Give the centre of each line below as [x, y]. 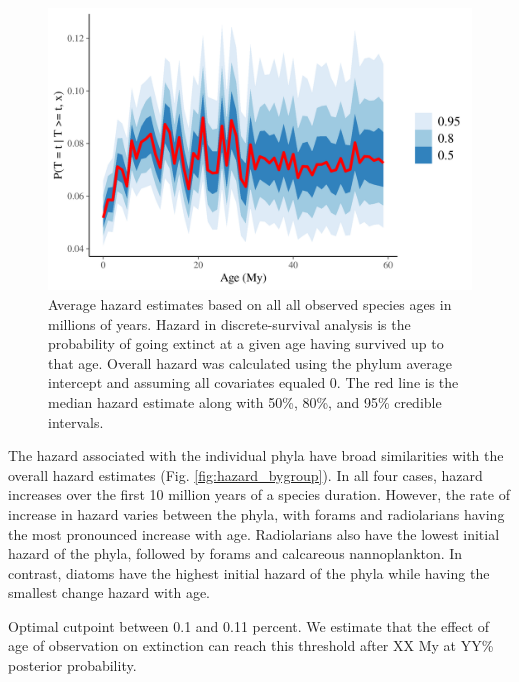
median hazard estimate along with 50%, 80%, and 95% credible [245, 401]
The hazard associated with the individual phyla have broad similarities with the [256, 455]
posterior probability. [72, 665]
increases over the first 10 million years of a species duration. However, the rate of [259, 494]
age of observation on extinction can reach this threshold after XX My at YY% [251, 645]
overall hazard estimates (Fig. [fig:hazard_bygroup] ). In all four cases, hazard [245, 474]
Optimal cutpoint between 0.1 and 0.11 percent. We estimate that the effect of [249, 625]
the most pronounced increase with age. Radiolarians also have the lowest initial [254, 533]
